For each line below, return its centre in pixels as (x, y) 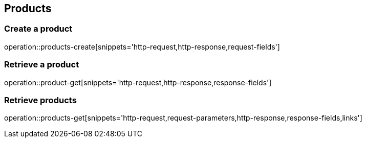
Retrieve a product (42, 65)
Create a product (38, 29)
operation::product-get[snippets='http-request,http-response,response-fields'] (138, 82)
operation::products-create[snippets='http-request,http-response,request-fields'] (142, 46)
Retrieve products (40, 100)
